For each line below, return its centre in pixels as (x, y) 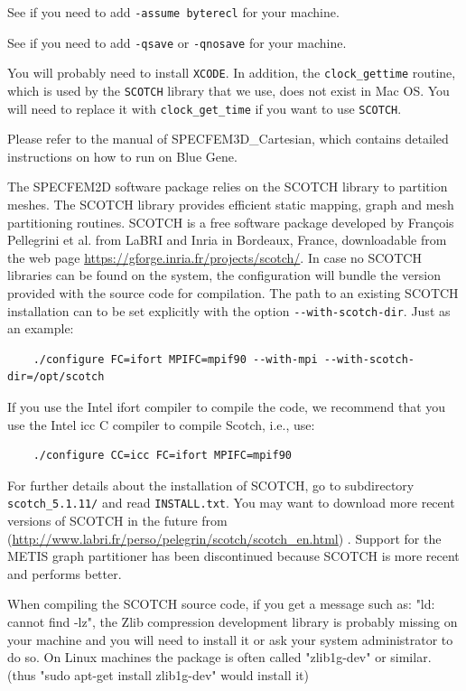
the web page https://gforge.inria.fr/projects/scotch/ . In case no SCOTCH (214, 257)
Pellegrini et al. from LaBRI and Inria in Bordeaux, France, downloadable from (227, 240)
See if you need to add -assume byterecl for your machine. (173, 12)
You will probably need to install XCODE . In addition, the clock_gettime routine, (232, 73)
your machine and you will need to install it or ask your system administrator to (230, 639)
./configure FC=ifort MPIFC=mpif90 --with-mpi (175, 359)
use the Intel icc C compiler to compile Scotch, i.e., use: (161, 424)
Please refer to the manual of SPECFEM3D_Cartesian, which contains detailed (228, 139)
